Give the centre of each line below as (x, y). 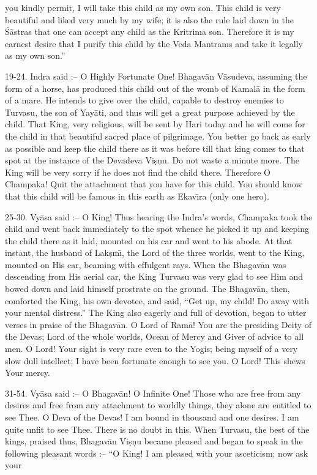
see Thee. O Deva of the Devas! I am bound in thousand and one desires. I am (152, 417)
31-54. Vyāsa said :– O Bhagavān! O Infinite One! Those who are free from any (153, 393)
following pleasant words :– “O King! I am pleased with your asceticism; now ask (157, 453)
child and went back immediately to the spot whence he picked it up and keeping (157, 229)
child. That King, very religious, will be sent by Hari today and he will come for (155, 124)
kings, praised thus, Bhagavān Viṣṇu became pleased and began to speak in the (154, 441)
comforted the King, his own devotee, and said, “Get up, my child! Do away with (157, 300)
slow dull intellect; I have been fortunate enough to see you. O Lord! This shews (155, 360)
